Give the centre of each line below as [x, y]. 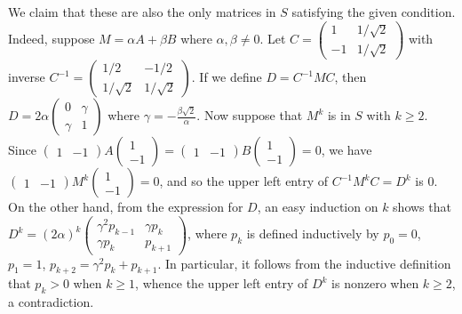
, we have [346, 150]
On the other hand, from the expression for [126, 207]
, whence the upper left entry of [222, 283]
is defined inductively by [313, 233]
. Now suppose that [250, 115]
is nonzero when [375, 283]
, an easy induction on [318, 207]
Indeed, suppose [52, 38]
